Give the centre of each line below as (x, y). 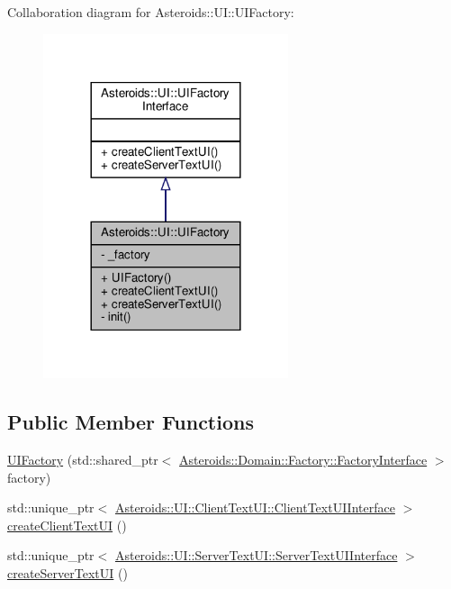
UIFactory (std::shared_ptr (83, 460)
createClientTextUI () (67, 525)
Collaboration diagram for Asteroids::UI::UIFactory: (151, 12)
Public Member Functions (131, 422)
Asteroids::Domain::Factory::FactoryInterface (303, 460)
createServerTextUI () (68, 573)
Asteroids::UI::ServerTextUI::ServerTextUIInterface (256, 555)
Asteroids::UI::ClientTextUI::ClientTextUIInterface (255, 507)
